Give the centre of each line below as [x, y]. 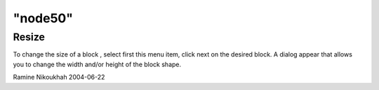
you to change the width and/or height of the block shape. [97, 64]
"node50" [43, 18]
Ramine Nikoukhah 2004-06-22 [59, 77]
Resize [29, 37]
